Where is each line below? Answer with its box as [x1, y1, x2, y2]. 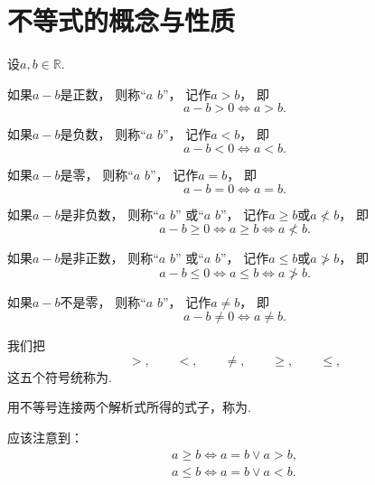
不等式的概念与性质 [7, 2, 236, 39]
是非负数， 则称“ [60, 204, 159, 223]
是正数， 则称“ [60, 84, 146, 103]
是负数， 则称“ [60, 125, 146, 144]
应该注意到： [7, 428, 83, 447]
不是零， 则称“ [60, 292, 146, 311]
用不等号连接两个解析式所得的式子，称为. [7, 397, 251, 416]
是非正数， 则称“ [60, 248, 159, 267]
